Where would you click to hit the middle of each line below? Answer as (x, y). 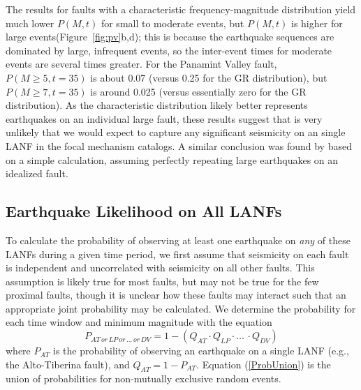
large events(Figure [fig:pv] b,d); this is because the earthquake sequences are (170, 37)
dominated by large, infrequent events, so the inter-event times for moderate (169, 50)
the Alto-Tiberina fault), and (68, 364)
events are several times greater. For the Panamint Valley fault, (141, 64)
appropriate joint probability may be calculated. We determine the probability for (181, 308)
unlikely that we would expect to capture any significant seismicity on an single (176, 132)
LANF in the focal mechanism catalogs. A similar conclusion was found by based (179, 145)
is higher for (317, 23)
